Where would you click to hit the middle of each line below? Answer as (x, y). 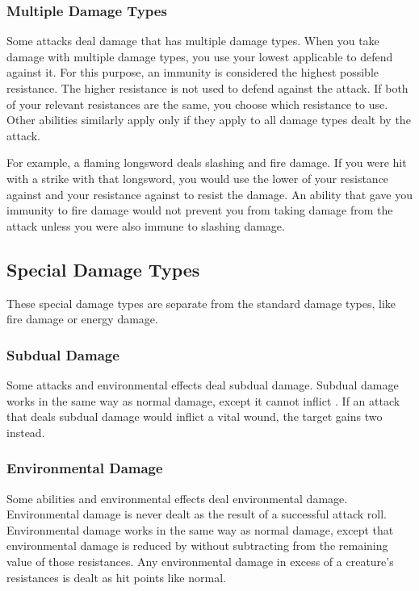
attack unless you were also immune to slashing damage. (146, 225)
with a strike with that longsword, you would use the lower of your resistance (198, 178)
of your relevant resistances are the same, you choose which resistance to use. (197, 104)
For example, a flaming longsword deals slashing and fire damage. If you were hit (207, 162)
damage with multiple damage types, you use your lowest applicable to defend (200, 56)
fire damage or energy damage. (82, 319)
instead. (26, 432)
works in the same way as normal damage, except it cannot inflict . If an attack (203, 400)
